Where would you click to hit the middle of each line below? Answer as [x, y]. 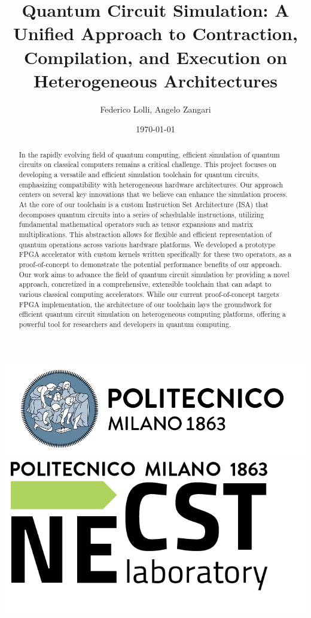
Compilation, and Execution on [155, 57]
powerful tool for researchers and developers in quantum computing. [125, 324]
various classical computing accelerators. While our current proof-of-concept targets [149, 294]
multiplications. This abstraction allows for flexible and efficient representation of [145, 234]
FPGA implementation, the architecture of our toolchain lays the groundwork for [145, 304]
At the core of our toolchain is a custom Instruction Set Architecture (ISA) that [144, 204]
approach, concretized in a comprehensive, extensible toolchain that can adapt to [145, 284]
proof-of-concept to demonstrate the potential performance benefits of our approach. [150, 264]
